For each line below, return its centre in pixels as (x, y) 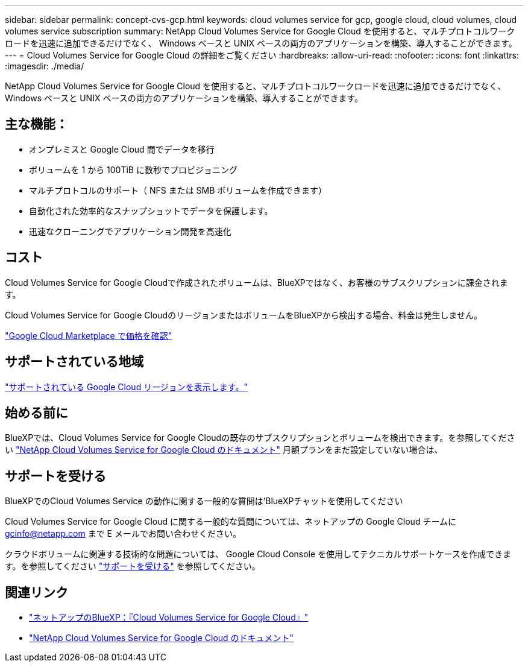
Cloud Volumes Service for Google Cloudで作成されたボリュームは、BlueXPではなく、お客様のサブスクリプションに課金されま (256, 282)
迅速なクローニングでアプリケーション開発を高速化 (130, 231)
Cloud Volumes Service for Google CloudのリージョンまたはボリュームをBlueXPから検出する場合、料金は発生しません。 (244, 315)
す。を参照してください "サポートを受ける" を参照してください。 (133, 566)
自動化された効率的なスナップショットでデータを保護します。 (151, 210)
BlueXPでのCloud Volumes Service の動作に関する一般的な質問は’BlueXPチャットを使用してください (204, 501)
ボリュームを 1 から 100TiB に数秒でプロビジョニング (133, 169)
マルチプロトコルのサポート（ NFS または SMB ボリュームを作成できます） (178, 190)
